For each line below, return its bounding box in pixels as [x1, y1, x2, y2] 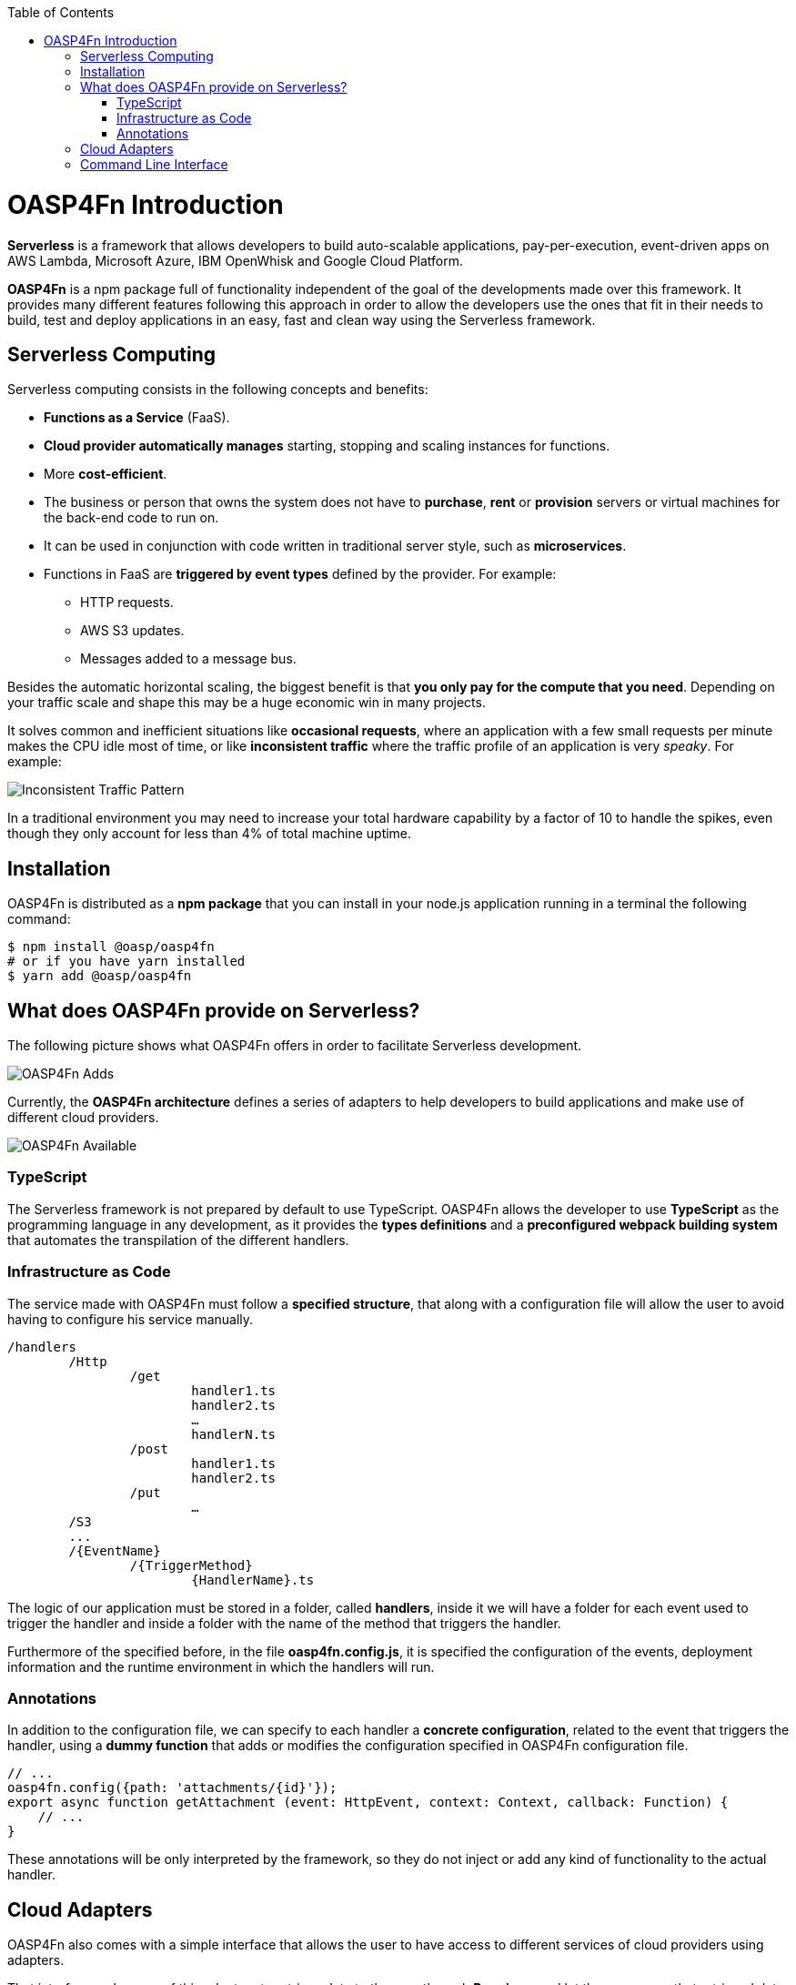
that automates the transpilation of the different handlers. [7, 1231, 349, 1248]
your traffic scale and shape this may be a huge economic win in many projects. [7, 694, 486, 711]
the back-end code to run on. [44, 510, 219, 526]
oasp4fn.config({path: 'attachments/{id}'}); [7, 1780, 338, 1796]
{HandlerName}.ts [191, 1572, 315, 1587]
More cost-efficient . [44, 466, 167, 482]
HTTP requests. [80, 594, 174, 611]
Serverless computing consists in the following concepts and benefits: [7, 381, 428, 398]
